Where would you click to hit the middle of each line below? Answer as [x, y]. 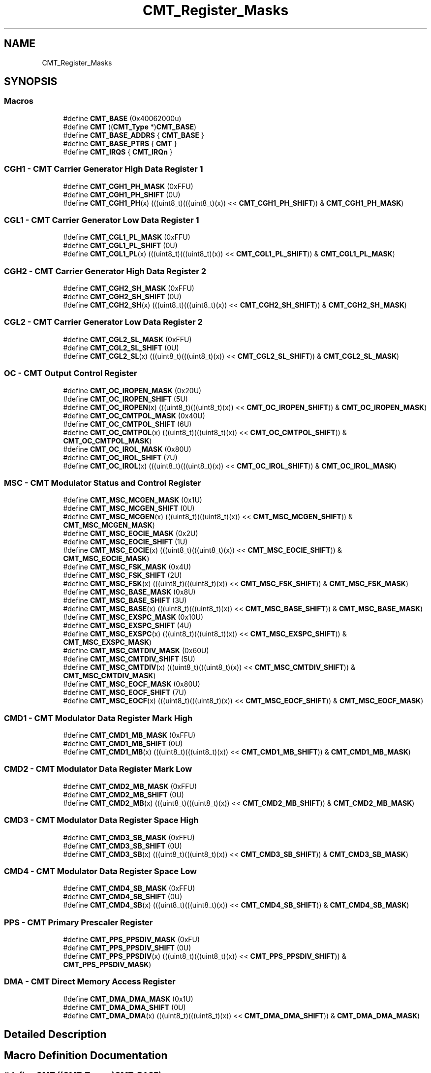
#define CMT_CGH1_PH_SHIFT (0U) [122, 194]
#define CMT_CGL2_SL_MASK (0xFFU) [127, 339]
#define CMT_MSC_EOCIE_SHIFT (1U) [125, 542]
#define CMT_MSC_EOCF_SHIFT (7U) [125, 693]
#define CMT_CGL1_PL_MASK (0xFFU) [127, 237]
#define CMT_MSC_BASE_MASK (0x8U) [129, 592]
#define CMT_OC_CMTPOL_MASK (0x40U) [134, 415]
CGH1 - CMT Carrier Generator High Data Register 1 [104, 169]
